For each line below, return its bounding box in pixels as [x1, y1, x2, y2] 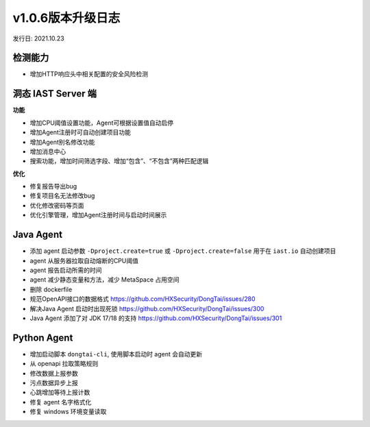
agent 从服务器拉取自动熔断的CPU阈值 [29, 256, 138, 265]
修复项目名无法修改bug [29, 192, 95, 200]
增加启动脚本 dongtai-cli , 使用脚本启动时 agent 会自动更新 [29, 350, 202, 358]
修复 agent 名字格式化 [29, 398, 92, 406]
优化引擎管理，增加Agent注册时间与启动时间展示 [29, 211, 167, 219]
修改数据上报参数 [29, 369, 78, 377]
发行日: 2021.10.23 [12, 34, 64, 42]
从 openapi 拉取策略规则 [29, 360, 99, 368]
